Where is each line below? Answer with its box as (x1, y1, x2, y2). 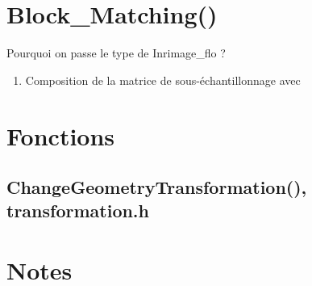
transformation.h (6, 198, 149, 223)
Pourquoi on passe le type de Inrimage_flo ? (6, 44, 226, 61)
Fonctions (6, 119, 115, 152)
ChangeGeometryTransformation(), (6, 175, 307, 200)
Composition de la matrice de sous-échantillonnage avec (25, 71, 301, 88)
